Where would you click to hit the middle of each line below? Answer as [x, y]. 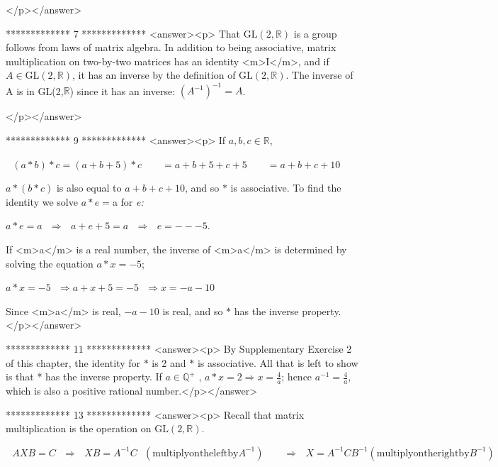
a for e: [128, 201]
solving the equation [50, 263]
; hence [297, 377]
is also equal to [89, 188]
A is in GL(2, [35, 90]
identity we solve [42, 201]
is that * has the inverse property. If [84, 377]
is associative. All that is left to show [278, 362]
